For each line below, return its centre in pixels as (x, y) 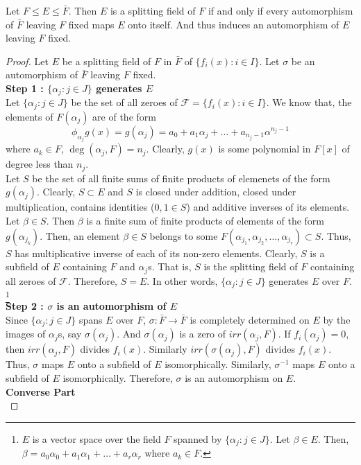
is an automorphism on (234, 378)
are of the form (124, 116)
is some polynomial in (265, 149)
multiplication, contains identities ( (80, 207)
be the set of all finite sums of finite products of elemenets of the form (181, 178)
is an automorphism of (111, 306)
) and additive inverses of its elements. (268, 207)
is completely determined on (250, 319)
